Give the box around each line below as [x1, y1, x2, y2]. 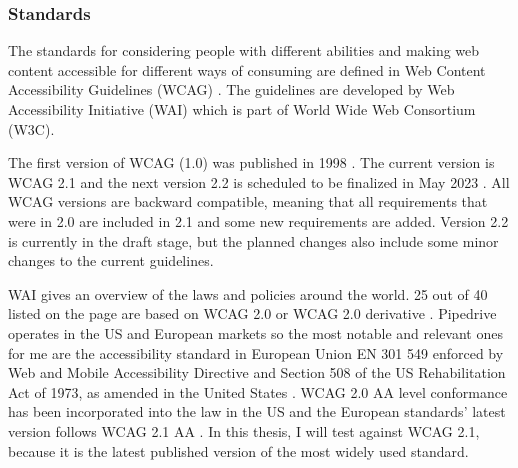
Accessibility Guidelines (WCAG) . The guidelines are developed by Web [8, 79, 455, 100]
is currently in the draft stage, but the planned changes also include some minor [8, 230, 499, 251]
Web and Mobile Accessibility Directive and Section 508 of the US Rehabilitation [8, 362, 506, 383]
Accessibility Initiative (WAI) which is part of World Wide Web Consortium [8, 99, 476, 119]
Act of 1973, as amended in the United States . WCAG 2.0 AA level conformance [8, 381, 508, 402]
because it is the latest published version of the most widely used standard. [8, 440, 469, 461]
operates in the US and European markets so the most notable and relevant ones [8, 322, 503, 343]
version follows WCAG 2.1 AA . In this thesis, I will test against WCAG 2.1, [8, 420, 480, 441]
